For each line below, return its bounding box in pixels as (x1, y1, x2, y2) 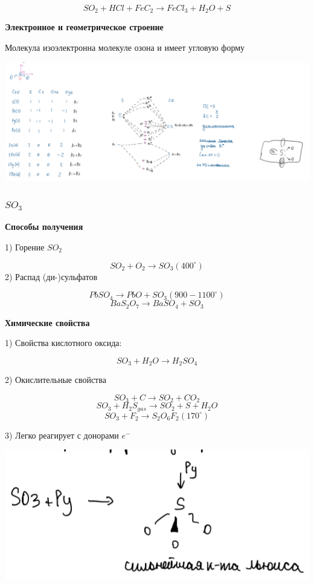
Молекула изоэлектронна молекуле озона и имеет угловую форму (5, 41, 245, 54)
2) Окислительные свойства (5, 373, 106, 386)
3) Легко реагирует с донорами (5, 428, 119, 441)
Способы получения (5, 220, 83, 233)
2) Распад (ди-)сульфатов (5, 270, 98, 283)
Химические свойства (5, 316, 90, 328)
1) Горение (5, 240, 45, 253)
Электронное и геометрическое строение (5, 21, 164, 33)
